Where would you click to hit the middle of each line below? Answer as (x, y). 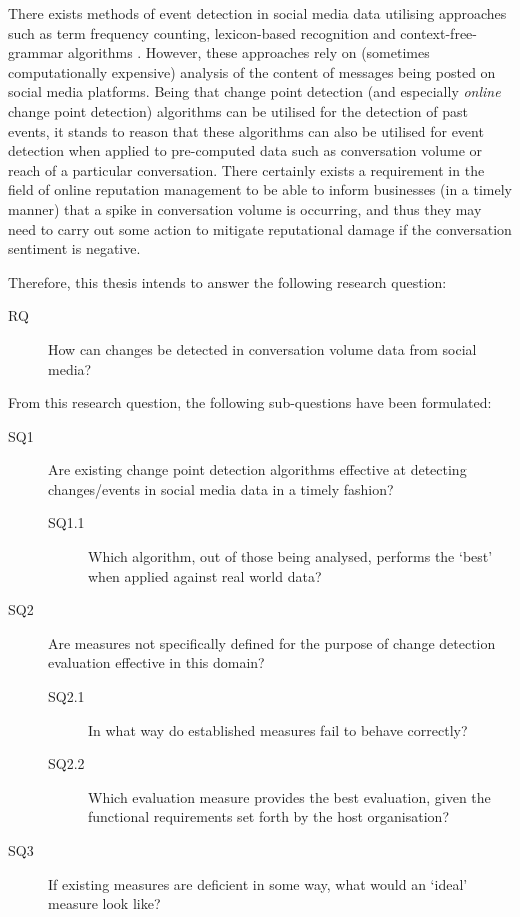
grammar (36, 52)
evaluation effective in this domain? (156, 662)
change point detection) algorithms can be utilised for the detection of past (238, 110)
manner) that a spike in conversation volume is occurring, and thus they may (245, 208)
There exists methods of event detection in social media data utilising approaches (257, 13)
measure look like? (104, 903)
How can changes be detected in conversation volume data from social (262, 348)
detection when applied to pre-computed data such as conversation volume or (245, 150)
